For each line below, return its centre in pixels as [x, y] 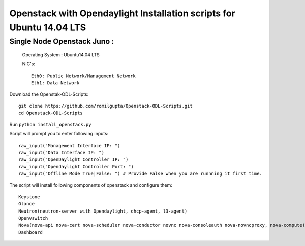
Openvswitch [33, 218]
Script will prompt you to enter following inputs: [59, 134]
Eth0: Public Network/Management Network [83, 76]
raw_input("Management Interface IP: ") [69, 145]
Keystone [29, 197]
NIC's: [29, 64]
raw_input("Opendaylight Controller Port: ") [76, 167]
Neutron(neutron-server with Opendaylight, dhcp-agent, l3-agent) [103, 211]
